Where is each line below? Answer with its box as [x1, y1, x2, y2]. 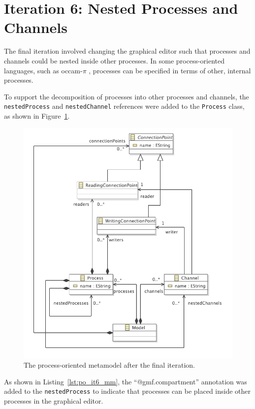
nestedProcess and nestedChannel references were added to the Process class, [4, 101, 245, 111]
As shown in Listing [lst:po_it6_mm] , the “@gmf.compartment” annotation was [4, 376, 247, 386]
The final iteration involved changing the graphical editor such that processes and [4, 46, 251, 56]
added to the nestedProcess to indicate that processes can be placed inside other [4, 386, 251, 396]
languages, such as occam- [4, 65, 83, 75]
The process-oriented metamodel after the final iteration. [24, 360, 195, 370]
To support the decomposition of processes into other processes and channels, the [4, 91, 249, 101]
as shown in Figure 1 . [4, 110, 70, 121]
